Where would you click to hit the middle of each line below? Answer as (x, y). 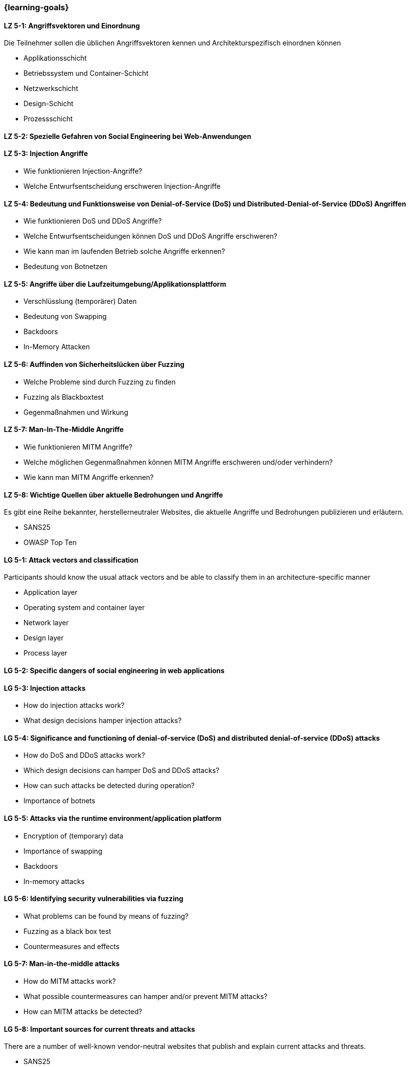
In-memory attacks (54, 881)
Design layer (44, 638)
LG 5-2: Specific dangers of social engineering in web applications (114, 670)
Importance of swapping (63, 851)
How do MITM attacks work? (70, 981)
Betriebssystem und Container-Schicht (86, 73)
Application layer (51, 592)
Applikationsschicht (55, 58)
